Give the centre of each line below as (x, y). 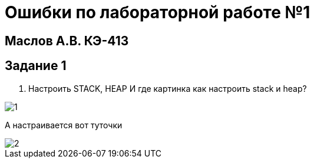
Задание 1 (36, 66)
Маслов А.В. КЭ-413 (67, 41)
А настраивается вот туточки (64, 125)
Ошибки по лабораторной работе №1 (158, 12)
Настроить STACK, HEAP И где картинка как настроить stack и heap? (168, 88)
